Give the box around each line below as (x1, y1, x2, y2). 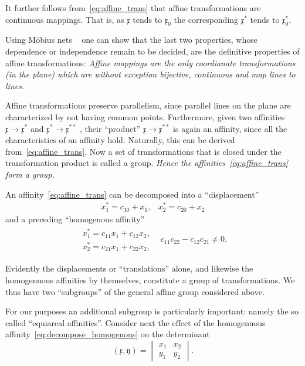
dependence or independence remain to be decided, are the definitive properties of (5, 45, 300, 57)
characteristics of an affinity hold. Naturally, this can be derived (5, 134, 235, 146)
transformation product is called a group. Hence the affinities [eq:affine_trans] (5, 157, 288, 169)
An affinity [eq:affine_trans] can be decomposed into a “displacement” (5, 188, 259, 200)
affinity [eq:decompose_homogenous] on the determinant (5, 328, 210, 340)
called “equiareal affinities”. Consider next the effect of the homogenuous (5, 316, 266, 328)
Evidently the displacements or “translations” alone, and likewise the (5, 262, 253, 274)
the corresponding (174, 13, 239, 25)
